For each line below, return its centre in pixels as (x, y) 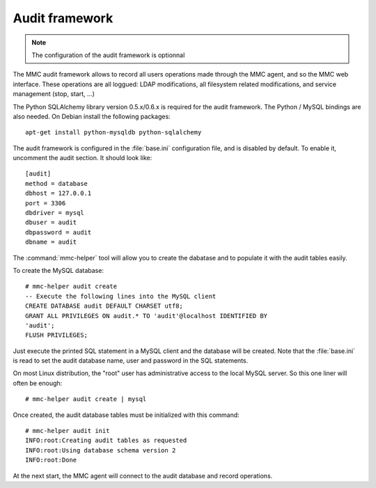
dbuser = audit (51, 222)
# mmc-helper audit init (68, 431)
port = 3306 (46, 203)
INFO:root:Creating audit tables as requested (106, 441)
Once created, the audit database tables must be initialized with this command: (126, 415)
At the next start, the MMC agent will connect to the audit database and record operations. (143, 475)
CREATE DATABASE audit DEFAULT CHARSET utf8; (104, 306)
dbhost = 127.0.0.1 (58, 194)
